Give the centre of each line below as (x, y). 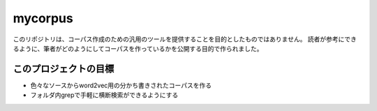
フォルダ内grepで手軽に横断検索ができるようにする (104, 95)
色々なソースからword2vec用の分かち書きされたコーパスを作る (121, 85)
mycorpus (43, 18)
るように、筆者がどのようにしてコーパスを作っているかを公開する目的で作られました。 (138, 48)
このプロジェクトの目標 (64, 69)
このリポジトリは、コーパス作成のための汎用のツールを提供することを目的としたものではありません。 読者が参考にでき (185, 39)
